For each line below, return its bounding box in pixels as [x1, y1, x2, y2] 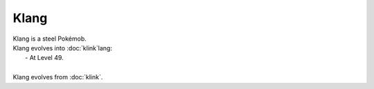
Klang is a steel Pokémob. [12, 34, 87, 43]
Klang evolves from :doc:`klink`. [12, 73, 103, 81]
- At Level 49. [25, 54, 64, 62]
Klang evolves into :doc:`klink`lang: [12, 43, 112, 52]
